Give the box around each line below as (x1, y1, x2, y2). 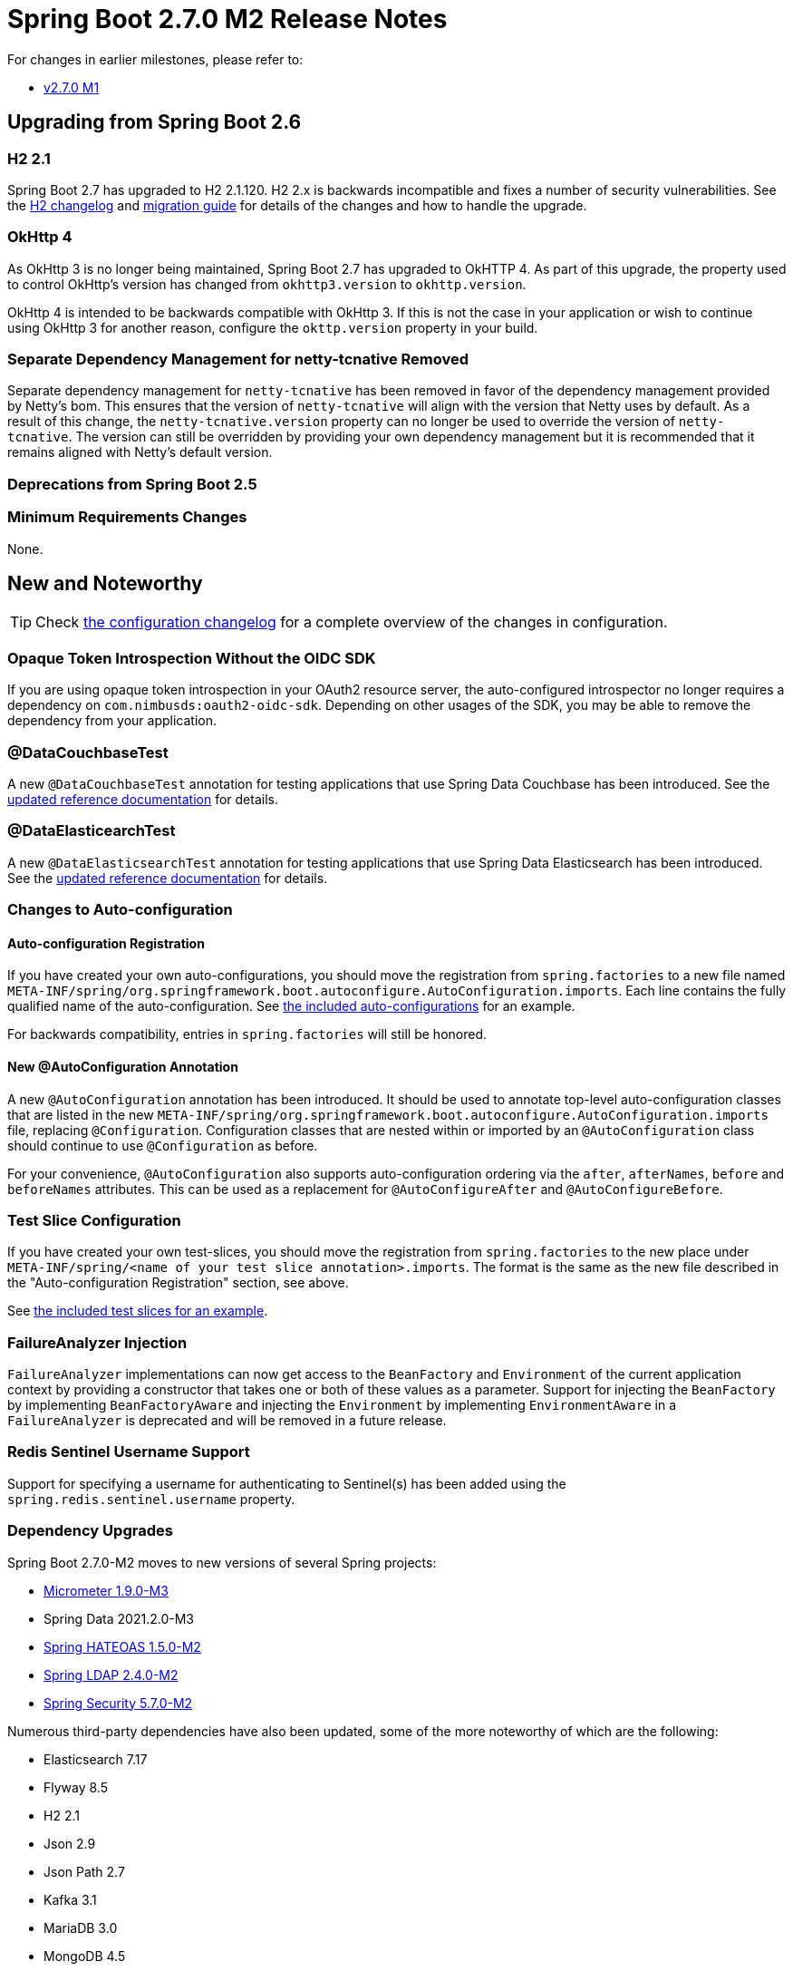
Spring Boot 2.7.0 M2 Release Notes (7, 4, 448, 34)
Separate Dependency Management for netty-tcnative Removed (7, 350, 469, 369)
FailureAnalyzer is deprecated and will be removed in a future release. (7, 1413, 447, 1428)
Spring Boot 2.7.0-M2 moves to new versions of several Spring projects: (7, 1554, 437, 1570)
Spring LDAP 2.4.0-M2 (44, 1666, 179, 1683)
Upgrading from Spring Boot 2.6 (7, 111, 302, 134)
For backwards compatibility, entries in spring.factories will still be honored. (7, 1026, 488, 1043)
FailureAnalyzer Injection (7, 1333, 188, 1352)
